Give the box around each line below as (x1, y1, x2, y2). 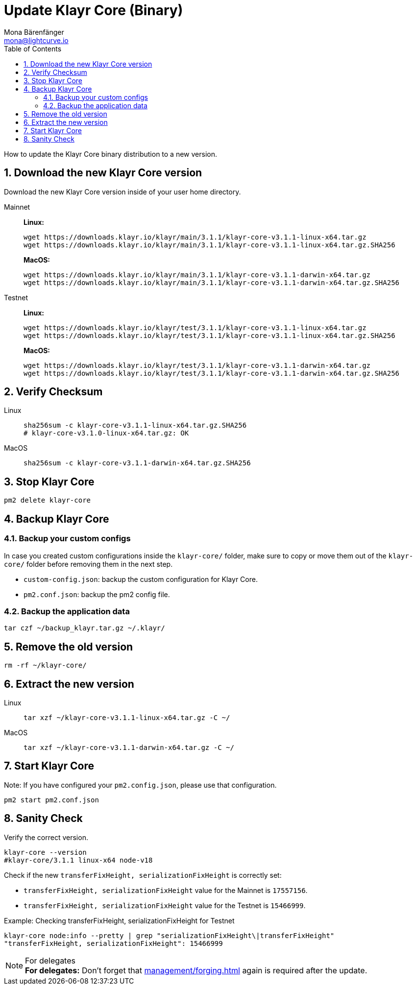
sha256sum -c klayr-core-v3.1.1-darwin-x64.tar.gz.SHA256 (24, 459, 251, 467)
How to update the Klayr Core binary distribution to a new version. (4, 149, 217, 158)
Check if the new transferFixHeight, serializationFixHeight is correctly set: (4, 870, 282, 879)
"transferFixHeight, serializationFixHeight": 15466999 (4, 939, 223, 947)
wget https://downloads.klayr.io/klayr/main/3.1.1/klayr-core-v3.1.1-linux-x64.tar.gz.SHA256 (24, 241, 395, 249)
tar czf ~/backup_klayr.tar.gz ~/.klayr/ (4, 624, 165, 632)
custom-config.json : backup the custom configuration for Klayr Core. (24, 575, 258, 583)
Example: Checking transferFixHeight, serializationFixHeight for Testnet (4, 916, 235, 925)
